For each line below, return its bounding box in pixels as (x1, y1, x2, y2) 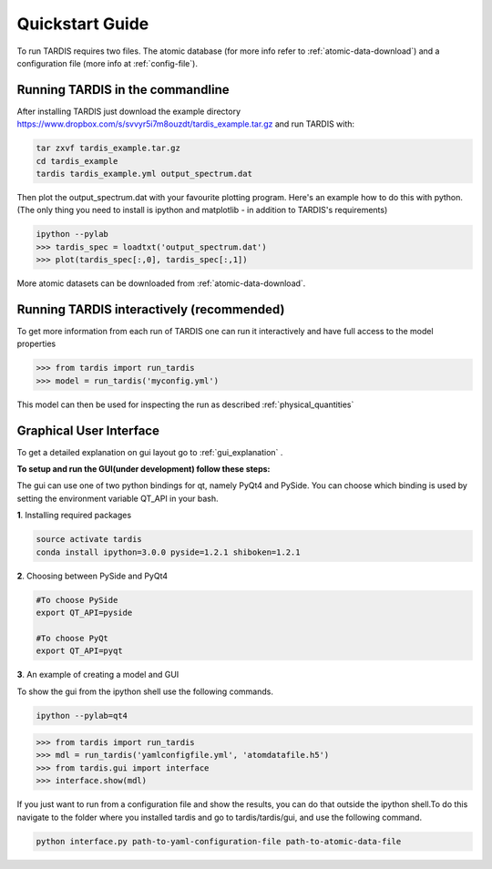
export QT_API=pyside (36, 607, 133, 618)
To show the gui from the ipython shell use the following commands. (16, 686, 273, 697)
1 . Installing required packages (16, 510, 132, 521)
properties (16, 338, 56, 350)
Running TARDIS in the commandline (16, 82, 230, 97)
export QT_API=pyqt (36, 646, 123, 656)
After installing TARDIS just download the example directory (16, 106, 241, 117)
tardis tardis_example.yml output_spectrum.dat (36, 169, 252, 179)
